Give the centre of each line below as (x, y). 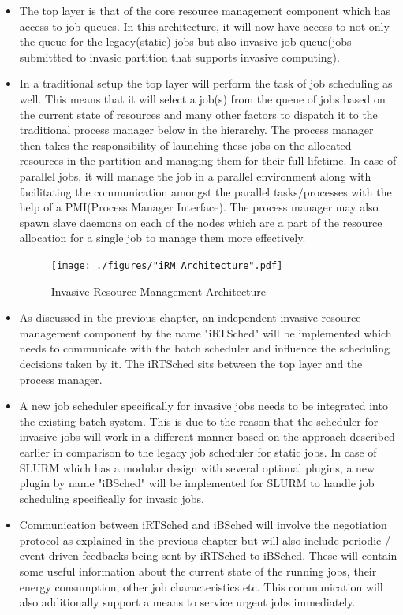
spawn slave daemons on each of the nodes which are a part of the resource (201, 222)
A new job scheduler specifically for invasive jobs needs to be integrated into (203, 406)
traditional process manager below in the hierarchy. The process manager (196, 130)
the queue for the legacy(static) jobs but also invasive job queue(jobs (185, 41)
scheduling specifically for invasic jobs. (112, 498)
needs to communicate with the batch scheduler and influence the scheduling (205, 348)
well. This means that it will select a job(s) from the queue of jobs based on (202, 98)
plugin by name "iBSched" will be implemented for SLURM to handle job (197, 483)
